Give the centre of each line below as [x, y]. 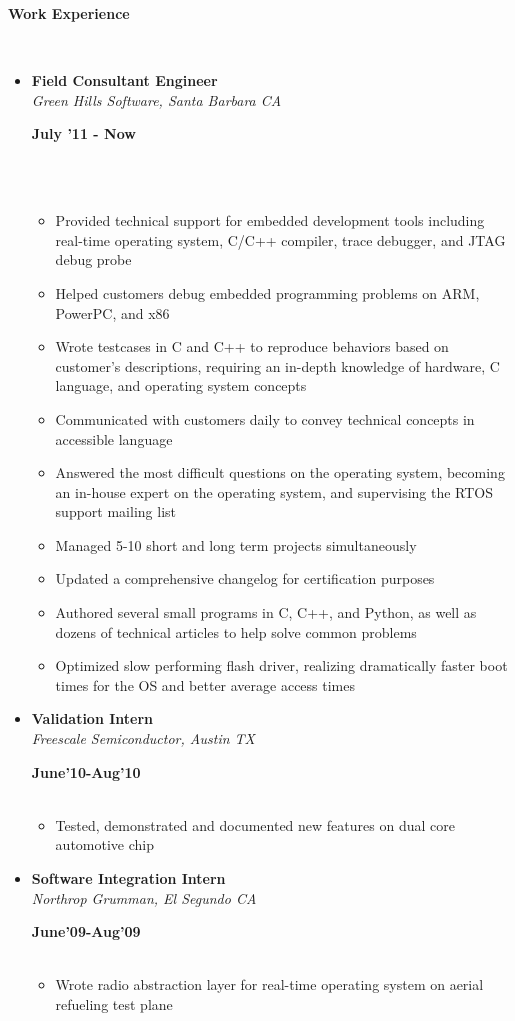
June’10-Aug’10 [86, 771]
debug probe [93, 259]
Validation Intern [92, 718]
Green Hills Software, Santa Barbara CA [156, 99]
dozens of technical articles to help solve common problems [236, 631]
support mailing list [115, 511]
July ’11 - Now [83, 133]
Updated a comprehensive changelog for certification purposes [245, 578]
